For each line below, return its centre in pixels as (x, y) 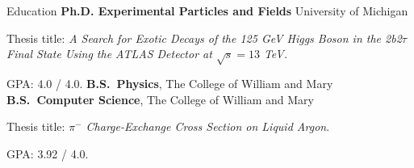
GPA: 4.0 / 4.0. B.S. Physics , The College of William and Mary (170, 83)
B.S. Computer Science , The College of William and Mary (160, 99)
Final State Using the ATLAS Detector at (109, 54)
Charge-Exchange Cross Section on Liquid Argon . (208, 126)
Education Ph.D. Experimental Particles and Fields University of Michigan (207, 10)
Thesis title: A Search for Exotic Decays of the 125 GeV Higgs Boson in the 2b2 (204, 38)
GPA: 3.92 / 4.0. (48, 153)
